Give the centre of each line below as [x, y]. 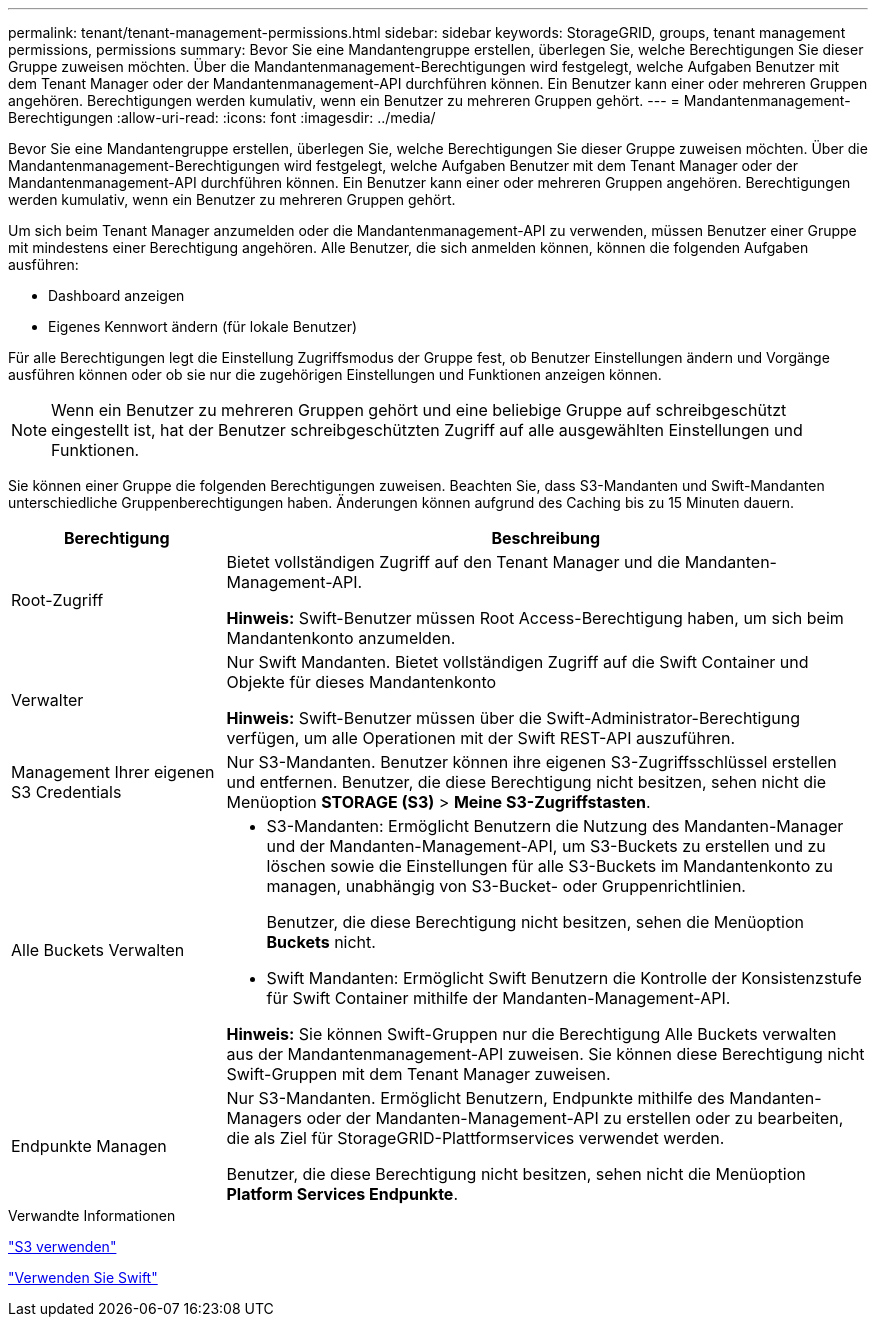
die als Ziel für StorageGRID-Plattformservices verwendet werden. [475, 1138]
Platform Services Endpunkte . [342, 1194]
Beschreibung [546, 538]
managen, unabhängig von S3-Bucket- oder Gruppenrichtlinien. [506, 886]
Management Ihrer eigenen [113, 772]
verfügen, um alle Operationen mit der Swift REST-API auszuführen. [481, 738]
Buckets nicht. [321, 942]
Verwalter [47, 700]
